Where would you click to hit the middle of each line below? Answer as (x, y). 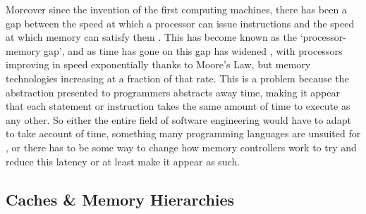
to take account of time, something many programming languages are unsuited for (183, 133)
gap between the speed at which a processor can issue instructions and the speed (180, 23)
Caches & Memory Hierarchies (120, 199)
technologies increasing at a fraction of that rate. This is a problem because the (177, 78)
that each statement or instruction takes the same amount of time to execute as (178, 106)
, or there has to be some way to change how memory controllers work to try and (181, 147)
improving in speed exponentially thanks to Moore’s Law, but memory (158, 64)
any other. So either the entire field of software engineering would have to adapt (178, 119)
